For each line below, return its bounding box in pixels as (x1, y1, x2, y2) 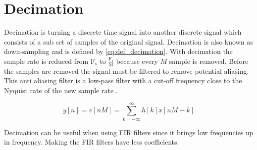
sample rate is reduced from (4, 55, 89, 66)
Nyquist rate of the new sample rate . (4, 85, 118, 95)
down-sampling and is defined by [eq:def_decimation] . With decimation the (4, 46, 233, 56)
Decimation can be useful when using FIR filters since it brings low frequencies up (4, 127, 254, 137)
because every (116, 55, 158, 66)
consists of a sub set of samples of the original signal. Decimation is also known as (4, 36, 253, 47)
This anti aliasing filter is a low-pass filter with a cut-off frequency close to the (4, 75, 242, 86)
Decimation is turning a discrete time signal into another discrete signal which (4, 27, 242, 37)
